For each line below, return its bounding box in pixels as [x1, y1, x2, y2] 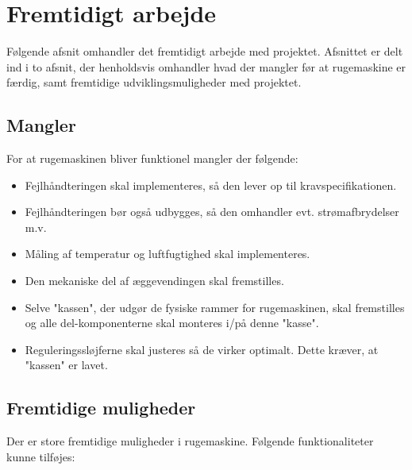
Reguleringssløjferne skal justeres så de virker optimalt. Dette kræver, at [25, 341, 379, 357]
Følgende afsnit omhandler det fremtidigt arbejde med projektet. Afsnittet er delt [6, 43, 403, 60]
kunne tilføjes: [6, 448, 75, 464]
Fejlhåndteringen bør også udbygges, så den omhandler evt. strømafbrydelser [25, 203, 399, 220]
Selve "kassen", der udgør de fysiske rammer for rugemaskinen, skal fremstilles [25, 299, 405, 315]
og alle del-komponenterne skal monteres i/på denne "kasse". [25, 314, 319, 331]
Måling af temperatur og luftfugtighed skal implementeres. [25, 245, 310, 262]
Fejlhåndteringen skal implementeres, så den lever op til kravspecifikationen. [25, 176, 397, 193]
